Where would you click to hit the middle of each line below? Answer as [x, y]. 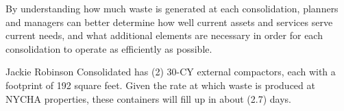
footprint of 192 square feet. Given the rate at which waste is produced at [160, 85]
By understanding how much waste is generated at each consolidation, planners [172, 8]
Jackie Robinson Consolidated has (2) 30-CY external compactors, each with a [171, 72]
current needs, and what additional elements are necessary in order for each [164, 35]
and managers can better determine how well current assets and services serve [169, 22]
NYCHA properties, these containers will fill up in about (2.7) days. [148, 98]
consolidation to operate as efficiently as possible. [109, 48]
